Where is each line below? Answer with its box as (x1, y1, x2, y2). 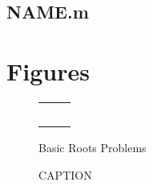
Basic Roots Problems (38, 138, 147, 155)
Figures (6, 54, 90, 87)
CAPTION (38, 166, 92, 183)
